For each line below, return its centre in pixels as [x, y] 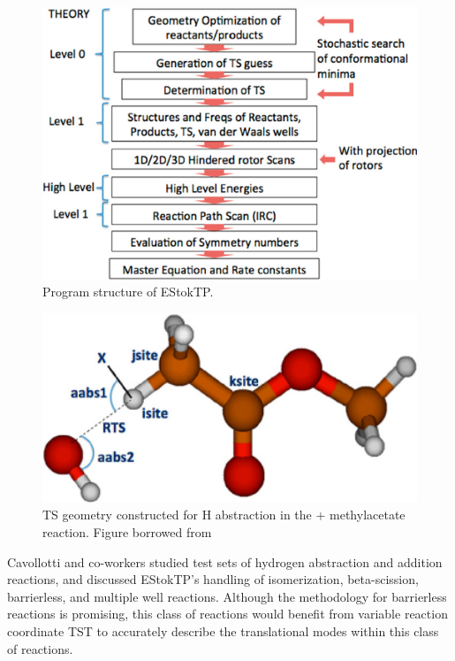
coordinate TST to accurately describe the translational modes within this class [223, 630]
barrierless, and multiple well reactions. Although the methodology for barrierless [227, 596]
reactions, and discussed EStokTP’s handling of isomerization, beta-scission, [213, 579]
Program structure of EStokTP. [128, 292]
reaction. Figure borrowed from [127, 531]
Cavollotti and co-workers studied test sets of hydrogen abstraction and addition [225, 561]
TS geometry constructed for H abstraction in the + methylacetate [224, 515]
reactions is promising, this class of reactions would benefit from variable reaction [227, 614]
